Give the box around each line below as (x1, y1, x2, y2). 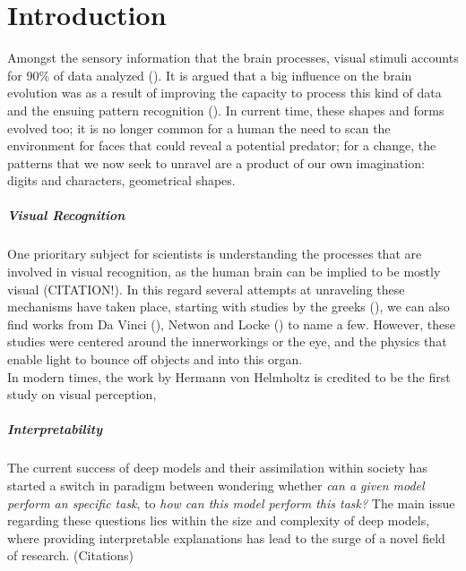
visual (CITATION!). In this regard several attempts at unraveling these (7, 279, 405, 298)
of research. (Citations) (7, 546, 134, 565)
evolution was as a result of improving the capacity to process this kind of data (7, 83, 442, 102)
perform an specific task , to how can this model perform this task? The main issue (7, 493, 455, 512)
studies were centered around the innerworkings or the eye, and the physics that (7, 332, 447, 351)
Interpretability (7, 420, 102, 439)
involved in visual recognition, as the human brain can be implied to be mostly (7, 262, 441, 281)
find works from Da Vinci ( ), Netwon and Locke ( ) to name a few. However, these (7, 314, 455, 333)
